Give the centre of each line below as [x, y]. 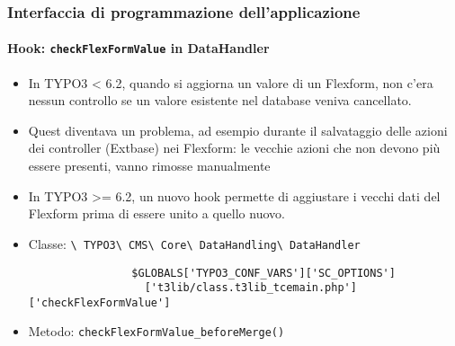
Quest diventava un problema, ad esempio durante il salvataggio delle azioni [238, 130]
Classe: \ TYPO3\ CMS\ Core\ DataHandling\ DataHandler [194, 243]
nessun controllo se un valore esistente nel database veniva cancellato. [220, 100]
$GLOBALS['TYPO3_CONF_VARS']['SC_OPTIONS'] [263, 273]
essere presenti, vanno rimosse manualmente [149, 166]
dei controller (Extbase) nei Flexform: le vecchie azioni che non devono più [234, 148]
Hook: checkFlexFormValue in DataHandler [138, 48]
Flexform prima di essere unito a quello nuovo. [156, 213]
